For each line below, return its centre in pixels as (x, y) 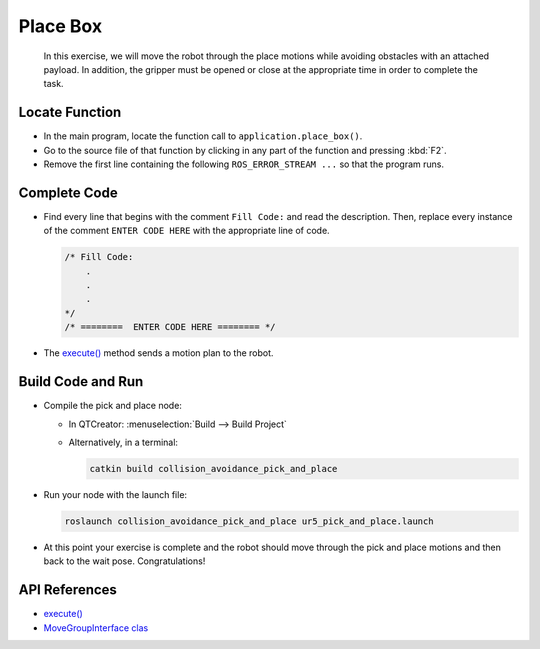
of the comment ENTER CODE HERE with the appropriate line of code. (186, 231)
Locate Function (70, 112)
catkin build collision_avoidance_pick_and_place (213, 468)
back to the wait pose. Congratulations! (124, 561)
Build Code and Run (81, 381)
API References (67, 590)
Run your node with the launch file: (115, 494)
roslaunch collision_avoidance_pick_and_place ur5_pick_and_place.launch (249, 521)
